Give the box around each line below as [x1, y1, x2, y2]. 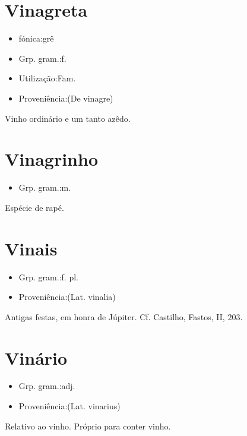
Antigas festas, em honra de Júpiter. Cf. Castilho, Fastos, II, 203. [5, 310, 243, 323]
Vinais [5, 236, 58, 260]
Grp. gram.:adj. [18, 380, 75, 392]
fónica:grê [18, 32, 54, 45]
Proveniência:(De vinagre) [18, 91, 113, 104]
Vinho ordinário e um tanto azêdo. [5, 112, 131, 124]
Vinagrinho [5, 147, 98, 171]
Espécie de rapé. [5, 201, 64, 213]
